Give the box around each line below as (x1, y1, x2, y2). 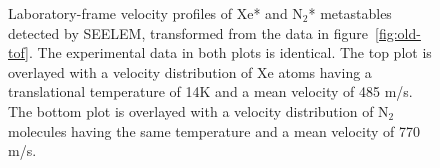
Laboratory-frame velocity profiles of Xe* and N (8, 3, 303, 23)
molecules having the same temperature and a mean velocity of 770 (8, 120, 421, 141)
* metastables (308, 3, 392, 23)
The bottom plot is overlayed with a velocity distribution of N (8, 100, 389, 121)
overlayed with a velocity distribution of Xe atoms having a (8, 61, 372, 82)
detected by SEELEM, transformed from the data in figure (8, 22, 368, 43)
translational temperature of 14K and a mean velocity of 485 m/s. (8, 81, 413, 102)
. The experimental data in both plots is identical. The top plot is (29, 42, 432, 63)
